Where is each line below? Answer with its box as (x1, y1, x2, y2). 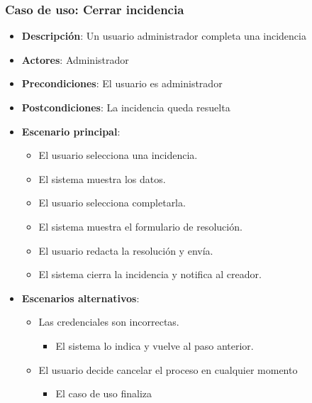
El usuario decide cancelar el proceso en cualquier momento (38, 362, 298, 377)
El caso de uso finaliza (55, 386, 152, 401)
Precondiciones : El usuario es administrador (21, 76, 223, 91)
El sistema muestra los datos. (38, 171, 166, 186)
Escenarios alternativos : (21, 290, 140, 305)
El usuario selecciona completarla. (38, 195, 186, 210)
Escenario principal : (21, 123, 121, 138)
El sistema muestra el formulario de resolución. (38, 219, 243, 233)
